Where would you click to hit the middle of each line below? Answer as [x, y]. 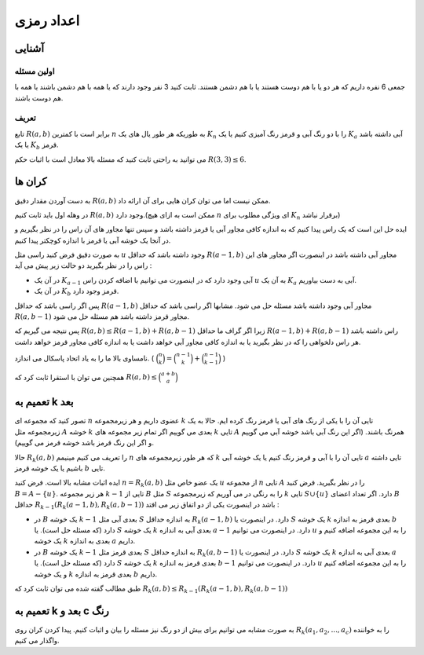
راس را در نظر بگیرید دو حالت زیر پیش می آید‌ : [83, 265]
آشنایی [29, 48]
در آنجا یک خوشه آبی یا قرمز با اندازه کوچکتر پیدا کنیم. [93, 240]
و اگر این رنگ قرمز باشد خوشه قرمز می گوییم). [84, 443]
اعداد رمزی [47, 20]
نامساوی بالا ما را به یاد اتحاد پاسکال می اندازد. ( [84, 358]
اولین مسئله [35, 71]
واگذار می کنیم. [37, 641]
